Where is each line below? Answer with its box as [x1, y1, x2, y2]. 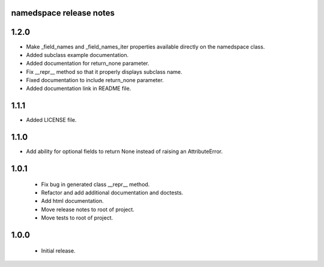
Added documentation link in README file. [26, 85, 131, 92]
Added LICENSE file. [26, 116, 77, 124]
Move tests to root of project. [41, 214, 113, 221]
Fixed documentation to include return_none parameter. [26, 77, 164, 84]
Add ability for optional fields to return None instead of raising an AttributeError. [26, 148, 223, 155]
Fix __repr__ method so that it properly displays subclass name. [26, 68, 182, 75]
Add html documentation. [41, 197, 104, 205]
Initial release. [41, 247, 76, 254]
